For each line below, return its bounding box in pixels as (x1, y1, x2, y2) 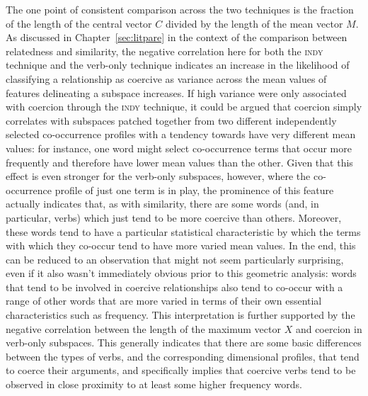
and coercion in (295, 321, 362, 336)
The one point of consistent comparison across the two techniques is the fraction (6, 2, 354, 16)
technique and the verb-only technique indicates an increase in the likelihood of (6, 57, 350, 72)
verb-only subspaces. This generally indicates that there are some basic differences (6, 335, 362, 350)
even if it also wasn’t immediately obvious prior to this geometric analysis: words (6, 266, 357, 281)
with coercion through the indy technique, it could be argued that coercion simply (6, 99, 362, 114)
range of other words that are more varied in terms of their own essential (6, 293, 322, 308)
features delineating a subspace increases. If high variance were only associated (6, 85, 347, 100)
